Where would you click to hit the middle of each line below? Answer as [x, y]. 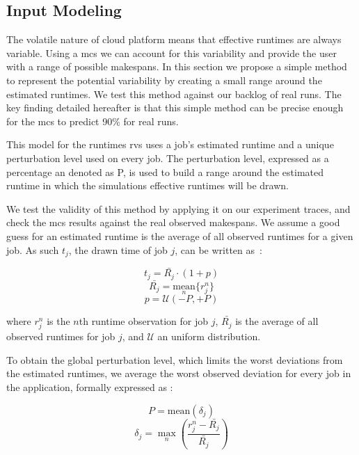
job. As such [33, 249]
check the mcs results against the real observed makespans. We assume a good [173, 222]
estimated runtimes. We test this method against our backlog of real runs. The [174, 94]
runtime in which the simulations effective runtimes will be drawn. [147, 185]
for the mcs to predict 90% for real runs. [93, 121]
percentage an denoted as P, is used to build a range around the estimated [165, 171]
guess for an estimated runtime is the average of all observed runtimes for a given [180, 236]
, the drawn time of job [118, 249]
